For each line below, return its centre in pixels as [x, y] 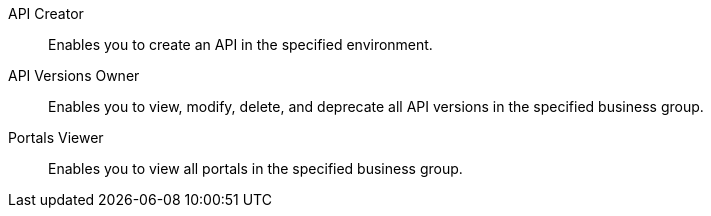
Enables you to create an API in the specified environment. [240, 44]
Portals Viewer [56, 137]
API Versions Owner [74, 75]
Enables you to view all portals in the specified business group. [255, 168]
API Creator [46, 13]
